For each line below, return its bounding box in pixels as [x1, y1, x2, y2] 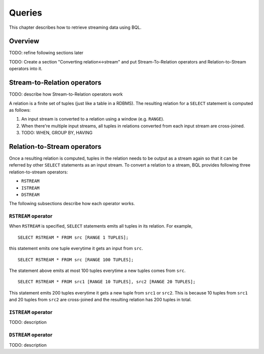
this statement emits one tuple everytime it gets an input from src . [9, 246, 143, 251]
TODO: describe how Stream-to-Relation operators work [9, 91, 123, 97]
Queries [9, 7, 43, 18]
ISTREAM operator [9, 309, 53, 315]
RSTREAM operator [9, 213, 53, 220]
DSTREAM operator [9, 332, 53, 338]
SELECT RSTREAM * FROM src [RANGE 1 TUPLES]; [18, 234, 129, 240]
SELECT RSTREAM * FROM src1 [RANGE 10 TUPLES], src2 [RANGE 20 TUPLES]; [18, 279, 196, 285]
